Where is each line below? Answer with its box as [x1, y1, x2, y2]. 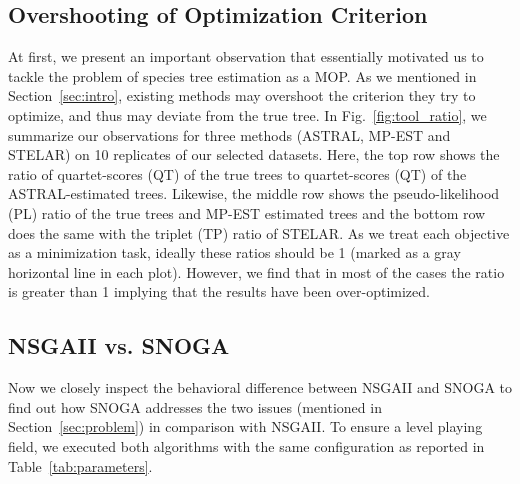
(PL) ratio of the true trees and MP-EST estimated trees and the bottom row [8, 202, 486, 223]
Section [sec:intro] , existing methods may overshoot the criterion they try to [8, 85, 476, 106]
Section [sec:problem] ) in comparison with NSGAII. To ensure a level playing [8, 416, 483, 437]
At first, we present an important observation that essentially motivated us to [8, 46, 484, 67]
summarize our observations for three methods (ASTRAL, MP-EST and [8, 124, 451, 145]
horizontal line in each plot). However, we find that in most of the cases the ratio [8, 261, 505, 282]
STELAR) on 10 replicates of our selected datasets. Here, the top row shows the [8, 144, 500, 165]
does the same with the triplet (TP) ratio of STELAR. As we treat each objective [8, 222, 510, 243]
